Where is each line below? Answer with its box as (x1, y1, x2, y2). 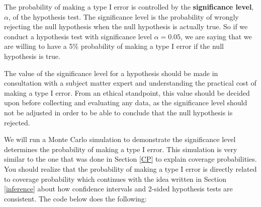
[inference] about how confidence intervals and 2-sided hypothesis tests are (4, 183, 233, 194)
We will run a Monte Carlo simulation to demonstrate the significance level (4, 134, 236, 145)
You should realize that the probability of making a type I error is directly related (4, 163, 257, 174)
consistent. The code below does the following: (4, 193, 147, 203)
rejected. (4, 117, 30, 127)
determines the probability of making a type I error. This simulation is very (4, 144, 237, 154)
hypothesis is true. (4, 50, 60, 61)
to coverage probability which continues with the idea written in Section (4, 173, 226, 184)
